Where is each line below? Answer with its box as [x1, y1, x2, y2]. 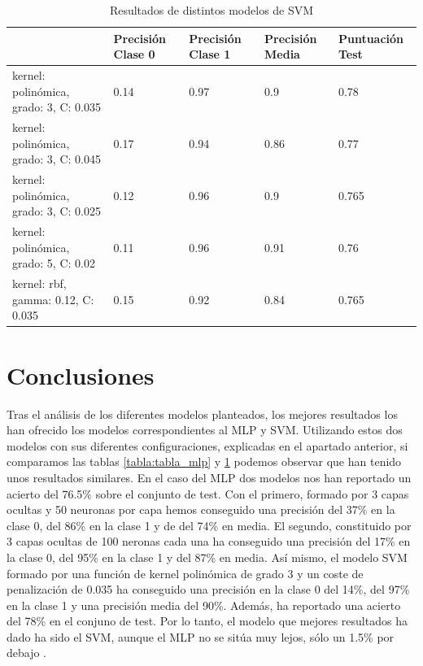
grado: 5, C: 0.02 [12, 255, 95, 272]
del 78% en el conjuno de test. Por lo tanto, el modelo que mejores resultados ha [7, 612, 408, 629]
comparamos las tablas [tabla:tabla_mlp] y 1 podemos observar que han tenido [7, 453, 402, 470]
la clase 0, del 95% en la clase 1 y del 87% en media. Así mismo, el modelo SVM [7, 548, 408, 565]
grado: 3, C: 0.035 [12, 98, 101, 115]
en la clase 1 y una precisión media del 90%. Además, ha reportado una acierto [7, 596, 401, 613]
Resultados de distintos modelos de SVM [109, 2, 314, 18]
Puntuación [338, 29, 404, 46]
